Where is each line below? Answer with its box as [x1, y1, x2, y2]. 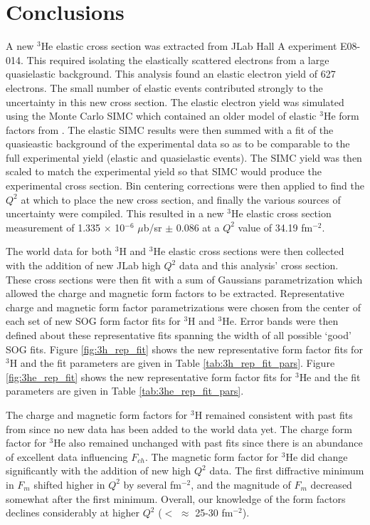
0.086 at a [176, 219, 220, 234]
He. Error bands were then [222, 313, 339, 328]
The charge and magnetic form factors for [6, 407, 188, 422]
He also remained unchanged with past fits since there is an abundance [53, 435, 363, 450]
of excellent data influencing [6, 449, 128, 464]
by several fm [123, 477, 181, 492]
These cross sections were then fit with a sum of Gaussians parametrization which [6, 271, 363, 286]
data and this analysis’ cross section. [179, 258, 339, 273]
